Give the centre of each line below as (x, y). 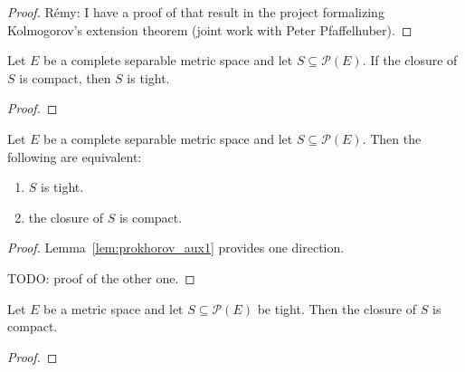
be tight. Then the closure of (337, 308)
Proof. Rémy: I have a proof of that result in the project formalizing (196, 12)
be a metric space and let (114, 308)
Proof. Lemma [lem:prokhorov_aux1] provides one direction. (176, 248)
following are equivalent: (75, 156)
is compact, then (65, 77)
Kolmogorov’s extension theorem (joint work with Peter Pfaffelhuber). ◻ (210, 29)
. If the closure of (410, 60)
